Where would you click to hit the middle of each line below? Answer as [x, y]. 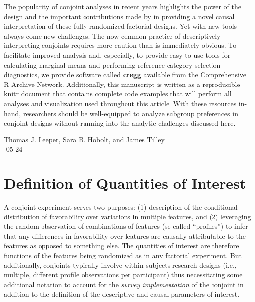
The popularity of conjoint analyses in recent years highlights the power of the [123, 6]
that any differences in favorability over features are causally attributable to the [125, 236]
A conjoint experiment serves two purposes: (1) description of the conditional [121, 207]
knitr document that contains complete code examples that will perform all [118, 94]
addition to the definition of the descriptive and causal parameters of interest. [122, 294]
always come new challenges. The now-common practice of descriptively [112, 35]
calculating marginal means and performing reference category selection [112, 65]
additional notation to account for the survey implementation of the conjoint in [124, 284]
